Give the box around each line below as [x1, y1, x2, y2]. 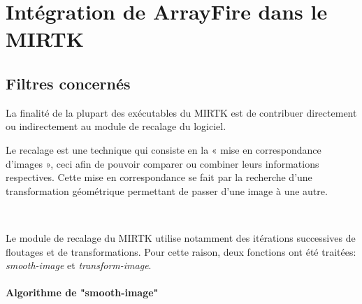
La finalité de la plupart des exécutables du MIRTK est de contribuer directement [6, 105, 357, 120]
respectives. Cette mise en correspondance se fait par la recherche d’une [6, 170, 312, 184]
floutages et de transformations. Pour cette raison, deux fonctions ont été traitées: [6, 244, 356, 259]
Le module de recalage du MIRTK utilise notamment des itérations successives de [6, 230, 356, 245]
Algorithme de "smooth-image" [6, 285, 159, 300]
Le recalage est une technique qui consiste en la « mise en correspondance [6, 142, 321, 157]
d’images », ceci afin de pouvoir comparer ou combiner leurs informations [6, 156, 319, 171]
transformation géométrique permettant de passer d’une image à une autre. [6, 183, 328, 198]
